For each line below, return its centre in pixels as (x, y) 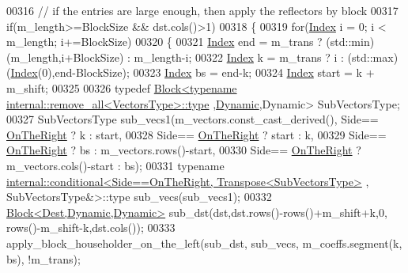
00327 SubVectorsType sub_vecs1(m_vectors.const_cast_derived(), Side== (193, 119)
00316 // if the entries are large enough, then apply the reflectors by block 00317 (202, 10)
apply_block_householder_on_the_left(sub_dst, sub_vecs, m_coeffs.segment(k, (204, 243)
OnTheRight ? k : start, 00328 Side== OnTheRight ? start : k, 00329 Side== (196, 134)
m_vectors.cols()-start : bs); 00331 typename (115, 165)
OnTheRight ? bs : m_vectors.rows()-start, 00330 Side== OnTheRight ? (184, 150)
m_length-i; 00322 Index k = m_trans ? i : (239, 57)
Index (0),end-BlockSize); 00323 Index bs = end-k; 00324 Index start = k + (193, 72)
